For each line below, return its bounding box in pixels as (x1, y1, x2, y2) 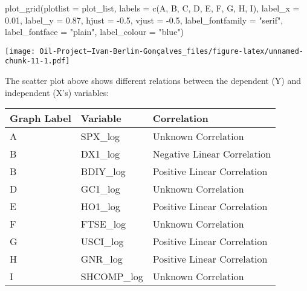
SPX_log (80, 129, 120, 144)
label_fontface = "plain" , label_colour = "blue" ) (5, 25, 184, 38)
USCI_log (80, 234, 124, 249)
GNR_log (80, 252, 123, 266)
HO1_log (80, 199, 120, 214)
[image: (5, 46, 36, 56)
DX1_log (80, 147, 120, 161)
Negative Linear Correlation (152, 147, 271, 161)
